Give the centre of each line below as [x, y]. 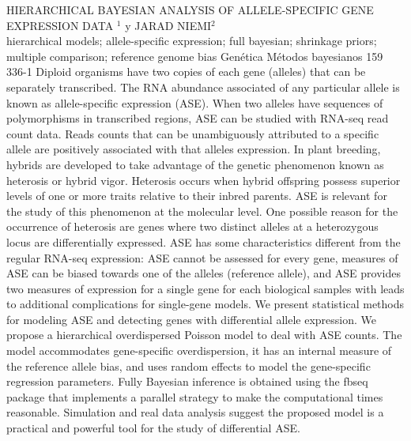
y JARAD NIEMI [168, 25]
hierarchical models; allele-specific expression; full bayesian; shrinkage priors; [192, 41]
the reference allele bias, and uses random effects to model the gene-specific [189, 366]
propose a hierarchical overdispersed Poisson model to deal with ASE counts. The [204, 335]
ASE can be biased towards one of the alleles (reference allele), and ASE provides [204, 273]
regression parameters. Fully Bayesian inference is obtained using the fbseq [187, 381]
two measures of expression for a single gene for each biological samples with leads [205, 288]
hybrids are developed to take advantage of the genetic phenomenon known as [195, 164]
